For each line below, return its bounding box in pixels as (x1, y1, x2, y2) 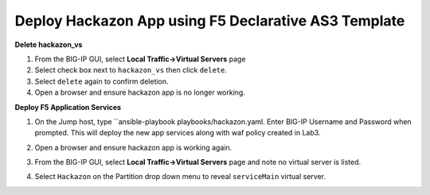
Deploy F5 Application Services (14, 102, 122, 111)
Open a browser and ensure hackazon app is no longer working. (34, 88, 246, 97)
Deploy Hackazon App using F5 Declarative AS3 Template (14, 12, 405, 29)
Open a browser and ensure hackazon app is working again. (34, 142, 233, 152)
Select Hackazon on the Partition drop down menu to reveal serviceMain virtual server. (34, 172, 326, 181)
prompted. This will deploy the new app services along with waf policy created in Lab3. (34, 128, 321, 138)
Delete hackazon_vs (14, 40, 83, 49)
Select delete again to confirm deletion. (34, 76, 169, 86)
